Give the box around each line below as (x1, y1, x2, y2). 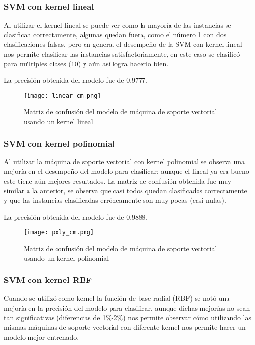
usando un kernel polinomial (24, 252, 109, 263)
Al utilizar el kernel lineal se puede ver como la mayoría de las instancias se (4, 20, 231, 30)
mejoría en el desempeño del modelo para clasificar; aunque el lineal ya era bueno (4, 166, 249, 176)
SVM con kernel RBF (4, 274, 92, 286)
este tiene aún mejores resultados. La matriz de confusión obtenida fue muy (4, 176, 232, 186)
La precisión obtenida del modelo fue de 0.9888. (4, 211, 147, 221)
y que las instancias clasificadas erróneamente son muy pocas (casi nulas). (4, 195, 226, 205)
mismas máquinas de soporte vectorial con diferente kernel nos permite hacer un (4, 322, 246, 332)
